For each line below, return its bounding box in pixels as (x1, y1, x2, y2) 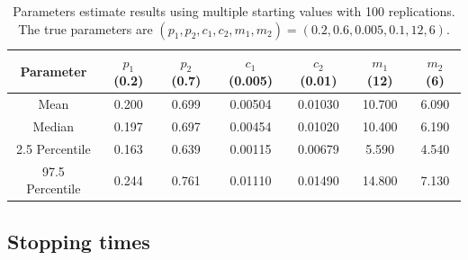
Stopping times (7, 227, 150, 255)
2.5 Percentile (16, 139, 91, 157)
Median (32, 117, 75, 136)
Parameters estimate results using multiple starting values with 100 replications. (13, 2, 455, 20)
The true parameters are (18, 19, 153, 38)
